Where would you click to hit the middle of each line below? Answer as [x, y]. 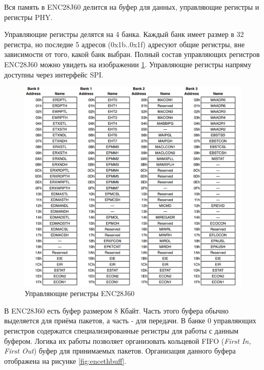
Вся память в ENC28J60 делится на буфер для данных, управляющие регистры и [132, 7]
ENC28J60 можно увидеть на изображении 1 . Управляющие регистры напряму [128, 64]
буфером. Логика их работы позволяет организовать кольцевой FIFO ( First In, [128, 340]
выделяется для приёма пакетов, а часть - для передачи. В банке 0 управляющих [130, 320]
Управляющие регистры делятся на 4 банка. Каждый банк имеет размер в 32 [124, 34]
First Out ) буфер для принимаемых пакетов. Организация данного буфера [120, 351]
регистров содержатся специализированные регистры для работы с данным [121, 330]
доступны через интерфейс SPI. [54, 74]
